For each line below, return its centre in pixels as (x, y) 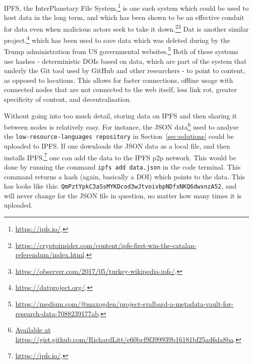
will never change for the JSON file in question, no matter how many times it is (123, 195)
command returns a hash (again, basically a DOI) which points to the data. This (125, 176)
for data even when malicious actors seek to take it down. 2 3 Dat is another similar (126, 28)
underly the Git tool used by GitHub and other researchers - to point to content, (125, 70)
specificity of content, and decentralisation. (68, 99)
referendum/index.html (50, 255)
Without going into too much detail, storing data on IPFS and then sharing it (120, 115)
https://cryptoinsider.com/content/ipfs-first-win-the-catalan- (106, 245)
